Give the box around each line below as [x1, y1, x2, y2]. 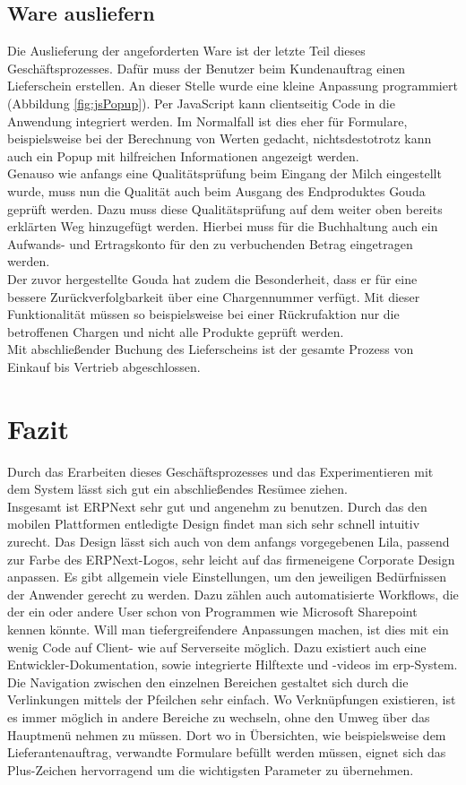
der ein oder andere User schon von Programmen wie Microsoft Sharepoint [7, 602, 418, 621]
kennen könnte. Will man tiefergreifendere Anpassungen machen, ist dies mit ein [7, 619, 449, 638]
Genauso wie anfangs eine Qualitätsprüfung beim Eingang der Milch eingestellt [7, 164, 442, 183]
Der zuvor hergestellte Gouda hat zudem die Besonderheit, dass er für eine [7, 269, 418, 288]
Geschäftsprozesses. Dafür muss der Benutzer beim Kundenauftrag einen [7, 58, 406, 77]
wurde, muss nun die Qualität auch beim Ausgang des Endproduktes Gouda [7, 181, 426, 200]
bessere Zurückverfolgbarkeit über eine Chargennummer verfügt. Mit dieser [7, 287, 420, 306]
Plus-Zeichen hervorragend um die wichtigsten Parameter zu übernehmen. [7, 760, 414, 779]
